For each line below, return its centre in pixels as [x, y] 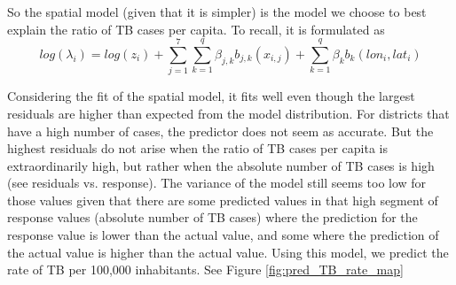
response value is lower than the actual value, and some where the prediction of [223, 235]
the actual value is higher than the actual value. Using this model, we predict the [228, 252]
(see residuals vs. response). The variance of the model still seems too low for [217, 183]
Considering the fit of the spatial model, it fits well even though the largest [211, 96]
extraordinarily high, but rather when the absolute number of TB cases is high [221, 165]
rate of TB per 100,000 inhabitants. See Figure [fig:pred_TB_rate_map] [205, 270]
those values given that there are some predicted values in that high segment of [223, 200]
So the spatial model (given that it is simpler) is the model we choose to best [217, 12]
